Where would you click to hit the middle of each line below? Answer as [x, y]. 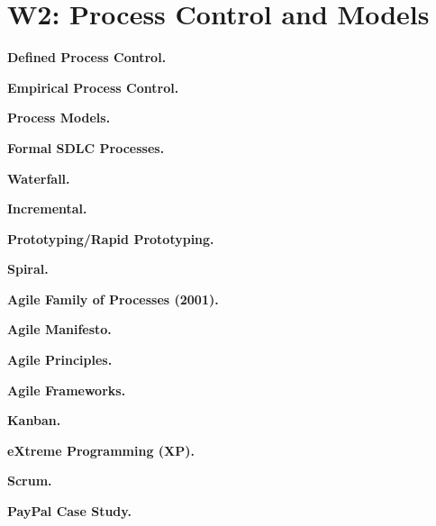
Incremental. [47, 209]
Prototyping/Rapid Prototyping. [111, 238]
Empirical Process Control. [93, 87]
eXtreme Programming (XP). [101, 450]
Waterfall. [39, 178]
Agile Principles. [60, 360]
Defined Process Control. [87, 57]
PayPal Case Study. [69, 511]
